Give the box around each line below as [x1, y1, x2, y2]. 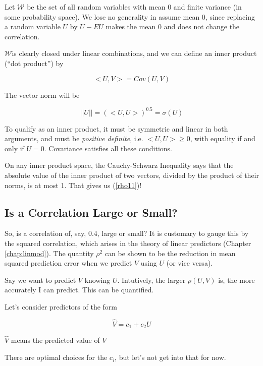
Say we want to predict [5, 274, 76, 285]
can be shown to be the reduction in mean [104, 248, 236, 258]
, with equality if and [190, 133, 255, 144]
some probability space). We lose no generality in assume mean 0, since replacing [5, 11, 255, 22]
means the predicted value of [11, 335, 100, 345]
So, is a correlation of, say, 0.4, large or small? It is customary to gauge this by [5, 228, 249, 238]
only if [5, 143, 24, 153]
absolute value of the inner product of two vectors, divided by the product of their [5, 170, 259, 180]
